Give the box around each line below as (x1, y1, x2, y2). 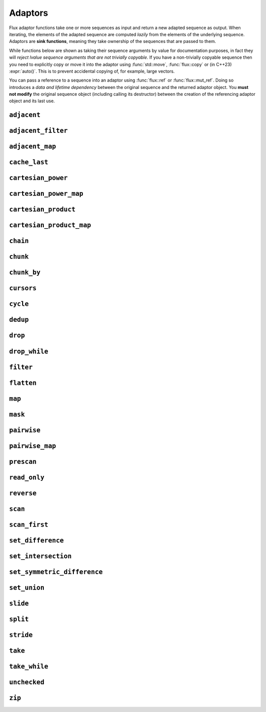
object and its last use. (9, 98, 55, 104)
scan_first (9, 520, 49, 529)
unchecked (9, 678, 44, 686)
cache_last (9, 158, 49, 167)
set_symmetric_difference (9, 568, 103, 576)
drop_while (9, 347, 49, 355)
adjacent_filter (9, 126, 68, 135)
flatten (9, 378, 37, 387)
